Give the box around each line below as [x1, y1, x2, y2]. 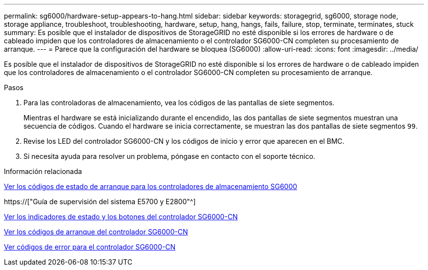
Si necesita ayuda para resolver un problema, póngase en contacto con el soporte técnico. [23, 152, 316, 160]
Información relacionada [4, 167, 82, 175]
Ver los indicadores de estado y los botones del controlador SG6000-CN [4, 212, 238, 221]
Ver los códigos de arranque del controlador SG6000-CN [4, 228, 188, 236]
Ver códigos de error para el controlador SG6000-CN [4, 243, 175, 251]
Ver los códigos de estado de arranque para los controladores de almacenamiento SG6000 [4, 182, 298, 191]
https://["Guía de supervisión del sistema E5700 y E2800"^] [4, 197, 196, 206]
